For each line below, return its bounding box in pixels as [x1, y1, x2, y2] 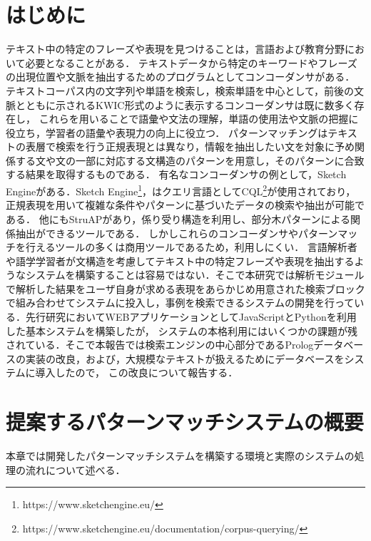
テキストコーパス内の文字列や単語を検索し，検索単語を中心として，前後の [6, 83, 355, 98]
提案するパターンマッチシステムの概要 [6, 407, 364, 436]
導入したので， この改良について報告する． [35, 365, 238, 380]
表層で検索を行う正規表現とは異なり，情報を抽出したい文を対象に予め [25, 139, 355, 154]
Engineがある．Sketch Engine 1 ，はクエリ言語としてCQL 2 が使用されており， [6, 182, 356, 198]
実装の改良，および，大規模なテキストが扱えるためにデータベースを [25, 351, 345, 366]
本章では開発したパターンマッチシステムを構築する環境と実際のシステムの [6, 448, 355, 463]
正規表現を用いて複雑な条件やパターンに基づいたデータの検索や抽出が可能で [6, 197, 365, 212]
